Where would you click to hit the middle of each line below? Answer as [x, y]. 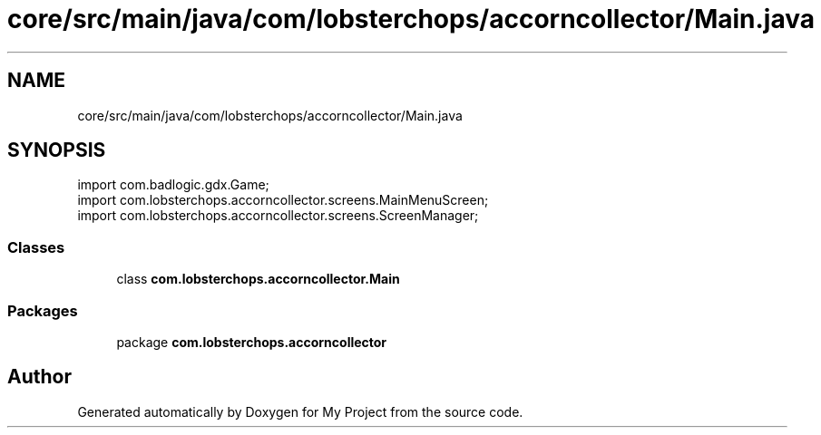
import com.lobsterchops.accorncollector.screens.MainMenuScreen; [283, 200]
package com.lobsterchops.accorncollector [252, 342]
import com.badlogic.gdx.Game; [173, 185]
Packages [43, 310]
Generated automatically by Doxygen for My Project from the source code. [300, 411]
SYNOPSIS [57, 150]
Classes [36, 247]
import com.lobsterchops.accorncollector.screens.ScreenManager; [278, 216]
